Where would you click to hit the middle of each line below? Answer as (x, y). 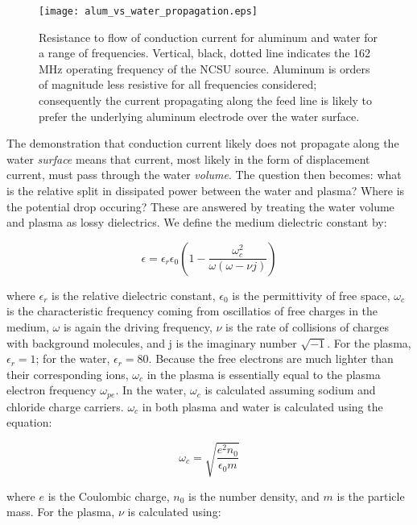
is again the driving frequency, (138, 326)
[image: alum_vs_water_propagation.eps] (149, 11)
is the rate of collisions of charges (308, 326)
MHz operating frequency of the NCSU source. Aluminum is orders (204, 68)
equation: (29, 422)
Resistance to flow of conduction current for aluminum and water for (208, 37)
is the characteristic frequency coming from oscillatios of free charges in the (192, 311)
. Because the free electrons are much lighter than (271, 358)
